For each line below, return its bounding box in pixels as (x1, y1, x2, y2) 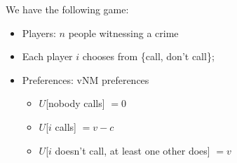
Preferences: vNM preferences (22, 72, 149, 87)
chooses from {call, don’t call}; (82, 49, 215, 64)
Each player (22, 49, 73, 64)
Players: (22, 25, 56, 40)
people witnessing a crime (68, 25, 179, 40)
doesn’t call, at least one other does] (55, 143, 210, 157)
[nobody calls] (46, 96, 105, 111)
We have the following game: (6, 2, 129, 16)
